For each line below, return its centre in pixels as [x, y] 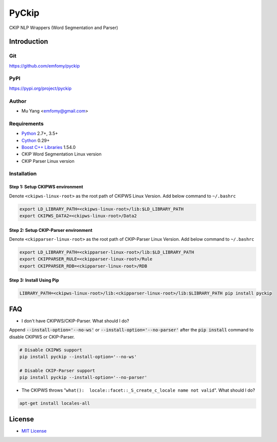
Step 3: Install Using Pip [34, 280]
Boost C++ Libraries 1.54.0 [49, 147]
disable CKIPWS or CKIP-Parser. [42, 337]
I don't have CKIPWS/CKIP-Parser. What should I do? [75, 321]
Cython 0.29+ [36, 140]
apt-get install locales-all [55, 404]
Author [18, 101]
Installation [23, 174]
